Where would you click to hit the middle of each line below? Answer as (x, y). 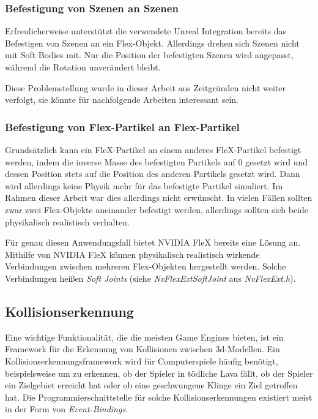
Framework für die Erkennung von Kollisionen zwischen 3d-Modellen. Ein (142, 349)
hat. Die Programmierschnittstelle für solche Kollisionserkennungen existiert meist (159, 397)
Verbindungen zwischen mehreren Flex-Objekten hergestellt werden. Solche (146, 266)
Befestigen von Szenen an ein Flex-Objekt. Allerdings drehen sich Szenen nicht (152, 43)
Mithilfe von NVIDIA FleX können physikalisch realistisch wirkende (132, 254)
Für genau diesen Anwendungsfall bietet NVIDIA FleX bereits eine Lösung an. (153, 242)
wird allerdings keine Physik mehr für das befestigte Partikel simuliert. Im (144, 185)
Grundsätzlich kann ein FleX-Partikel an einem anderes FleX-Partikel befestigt (153, 149)
